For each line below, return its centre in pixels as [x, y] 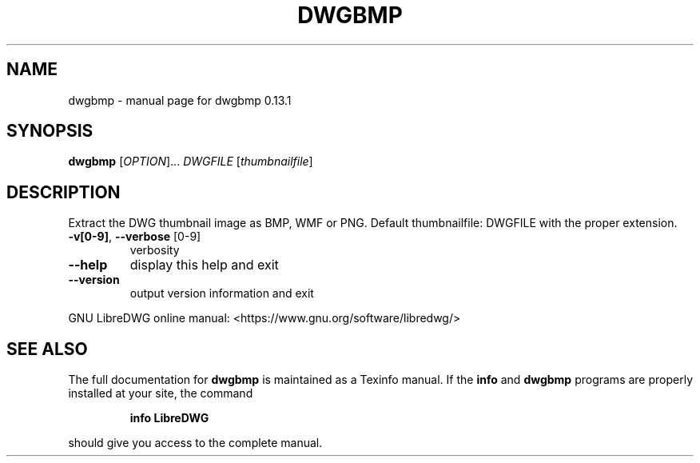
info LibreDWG [169, 418]
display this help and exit [204, 265]
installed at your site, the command [161, 393]
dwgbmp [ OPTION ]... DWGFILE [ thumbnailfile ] [191, 162]
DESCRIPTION [64, 192]
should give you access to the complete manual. [195, 443]
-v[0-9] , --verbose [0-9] [135, 237]
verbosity [155, 250]
